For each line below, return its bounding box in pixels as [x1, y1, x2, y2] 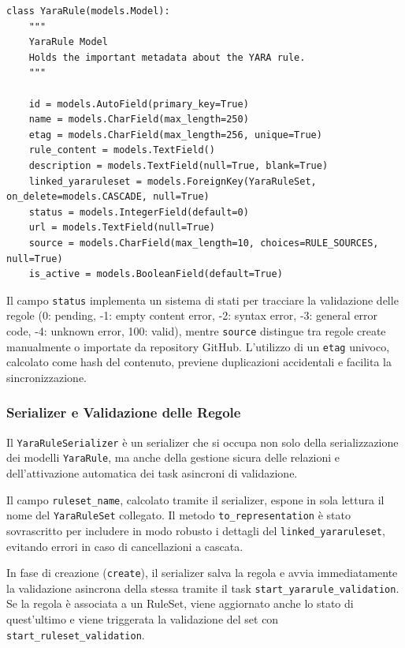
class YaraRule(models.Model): [6, 6, 170, 17]
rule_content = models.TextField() [28, 144, 215, 156]
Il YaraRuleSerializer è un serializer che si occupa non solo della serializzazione [6, 433, 399, 450]
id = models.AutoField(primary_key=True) [28, 98, 249, 110]
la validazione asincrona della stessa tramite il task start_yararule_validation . [6, 579, 399, 596]
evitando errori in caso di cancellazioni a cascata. [6, 538, 243, 554]
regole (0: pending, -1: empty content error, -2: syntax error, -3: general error [6, 307, 378, 324]
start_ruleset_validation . [6, 626, 145, 642]
